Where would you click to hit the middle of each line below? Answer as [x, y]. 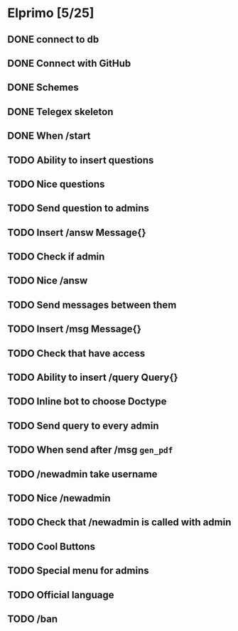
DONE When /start [49, 136]
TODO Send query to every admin [83, 425]
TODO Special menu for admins [78, 571]
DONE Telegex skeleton [60, 112]
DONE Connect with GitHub [69, 63]
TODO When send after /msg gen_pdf [90, 450]
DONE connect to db [53, 39]
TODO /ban [33, 619]
